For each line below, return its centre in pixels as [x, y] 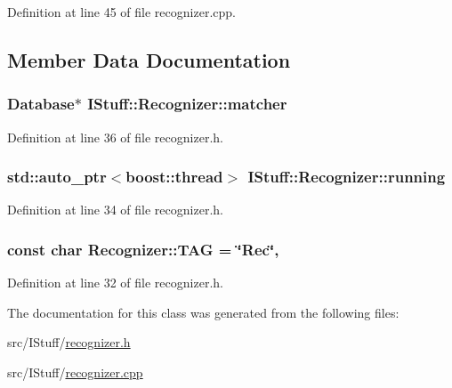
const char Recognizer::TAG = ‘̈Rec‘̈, [143, 249]
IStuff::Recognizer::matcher [187, 104]
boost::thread [174, 177]
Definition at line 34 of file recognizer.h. [115, 210]
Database [41, 104]
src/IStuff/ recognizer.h [69, 342]
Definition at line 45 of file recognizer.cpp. [121, 12]
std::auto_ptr [57, 177]
